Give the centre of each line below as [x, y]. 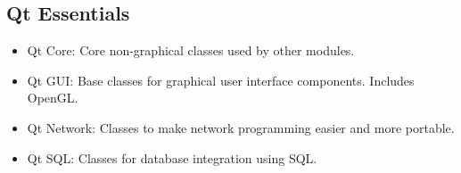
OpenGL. [53, 98]
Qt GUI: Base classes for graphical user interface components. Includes [221, 80]
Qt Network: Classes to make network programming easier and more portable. [241, 127]
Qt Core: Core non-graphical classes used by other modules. [191, 50]
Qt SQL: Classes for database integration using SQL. [172, 157]
